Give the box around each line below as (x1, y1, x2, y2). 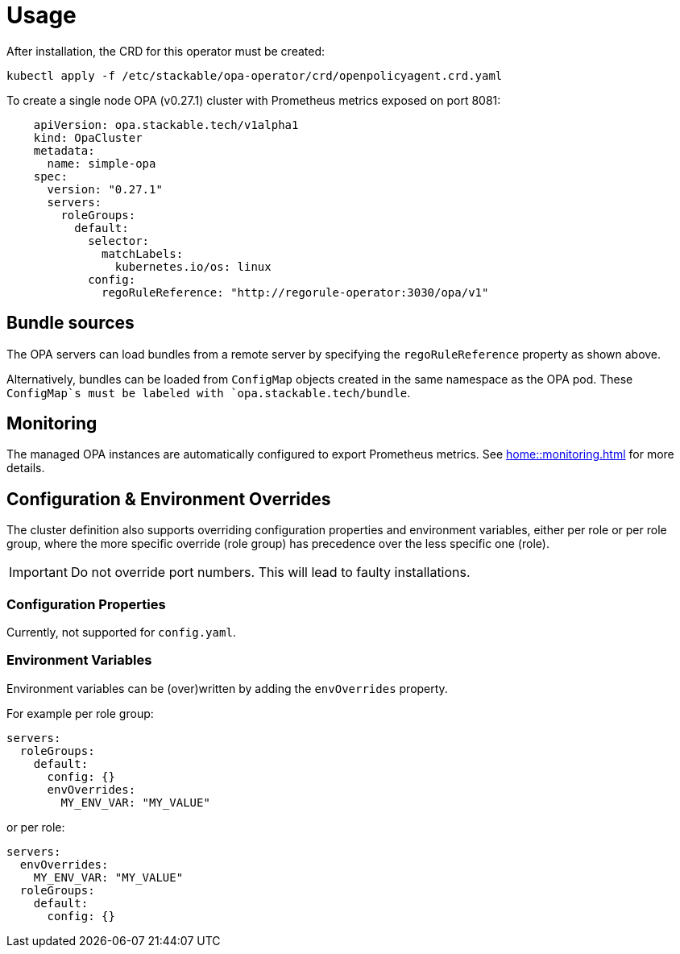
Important (9, 564, 68, 581)
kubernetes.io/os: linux (114, 259, 272, 273)
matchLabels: (102, 247, 184, 260)
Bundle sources (6, 313, 135, 334)
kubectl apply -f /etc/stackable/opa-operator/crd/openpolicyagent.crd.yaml (6, 68, 503, 82)
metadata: (33, 143, 95, 157)
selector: (88, 234, 150, 247)
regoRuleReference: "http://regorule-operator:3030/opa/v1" (102, 285, 489, 299)
